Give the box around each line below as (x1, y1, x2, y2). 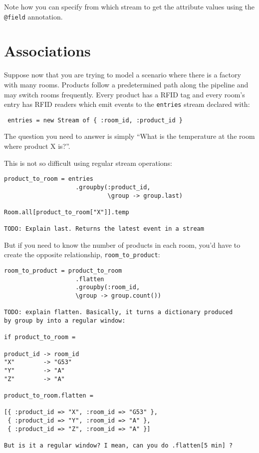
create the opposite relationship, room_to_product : (4, 249, 160, 260)
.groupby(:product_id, (75, 183, 151, 191)
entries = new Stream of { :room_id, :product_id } (7, 116, 183, 124)
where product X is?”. (4, 141, 70, 151)
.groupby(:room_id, (75, 284, 140, 291)
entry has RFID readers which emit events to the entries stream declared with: (4, 99, 250, 109)
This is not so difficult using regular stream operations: (4, 157, 173, 168)
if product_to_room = (4, 334, 76, 341)
